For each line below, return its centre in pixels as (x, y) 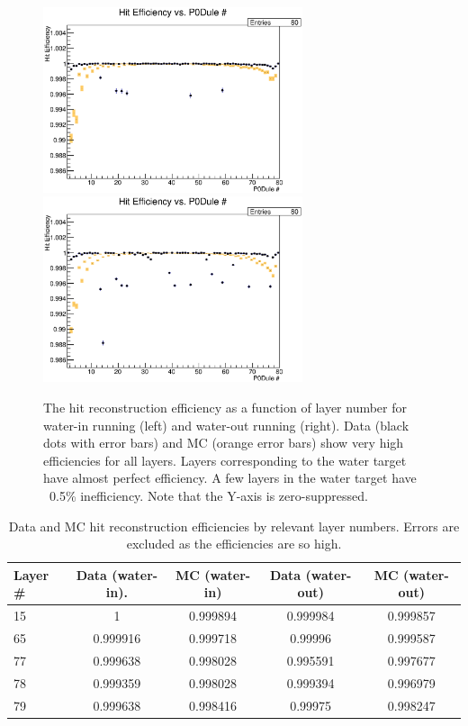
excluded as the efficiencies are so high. (234, 544)
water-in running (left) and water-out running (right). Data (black (226, 425)
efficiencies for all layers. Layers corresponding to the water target (225, 460)
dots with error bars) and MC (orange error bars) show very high (224, 443)
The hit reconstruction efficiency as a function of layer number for (225, 407)
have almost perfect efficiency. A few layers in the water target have (230, 478)
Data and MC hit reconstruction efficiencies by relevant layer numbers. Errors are (234, 526)
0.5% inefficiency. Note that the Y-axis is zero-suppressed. (208, 495)
